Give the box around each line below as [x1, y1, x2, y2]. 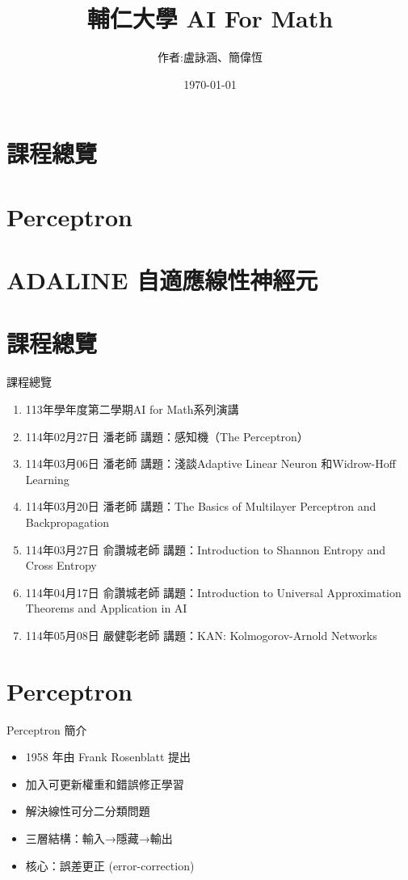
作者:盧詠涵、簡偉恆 [158, 48, 263, 65]
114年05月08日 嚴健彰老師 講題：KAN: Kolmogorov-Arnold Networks [25, 626, 377, 643]
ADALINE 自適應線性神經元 [6, 263, 318, 297]
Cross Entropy [25, 557, 97, 574]
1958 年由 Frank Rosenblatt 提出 [25, 748, 191, 765]
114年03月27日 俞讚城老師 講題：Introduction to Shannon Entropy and [25, 541, 386, 558]
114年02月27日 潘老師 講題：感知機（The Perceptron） [25, 427, 309, 444]
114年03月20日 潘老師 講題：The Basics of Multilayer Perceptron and [25, 498, 376, 515]
